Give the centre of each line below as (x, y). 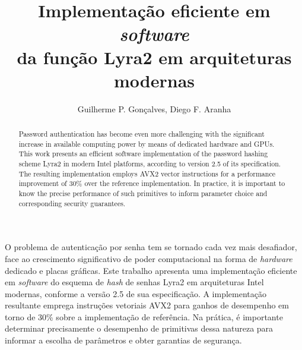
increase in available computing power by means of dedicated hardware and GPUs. (147, 144)
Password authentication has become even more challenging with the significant (142, 134)
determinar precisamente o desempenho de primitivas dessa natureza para (139, 328)
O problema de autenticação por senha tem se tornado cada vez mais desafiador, (151, 247)
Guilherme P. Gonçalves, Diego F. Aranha (154, 108)
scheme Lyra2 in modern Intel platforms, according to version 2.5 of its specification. (150, 164)
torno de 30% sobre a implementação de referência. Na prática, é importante (144, 316)
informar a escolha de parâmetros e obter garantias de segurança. (123, 340)
